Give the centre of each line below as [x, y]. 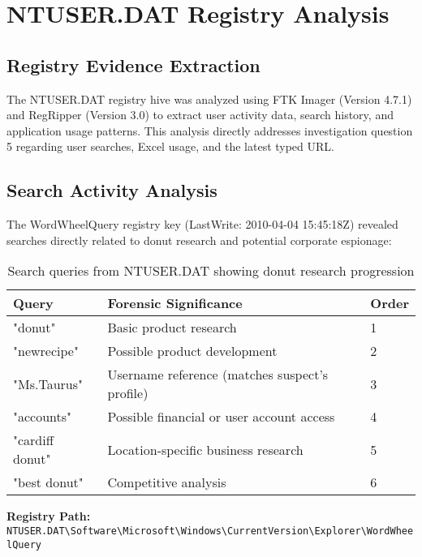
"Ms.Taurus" [48, 383]
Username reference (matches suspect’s [218, 375]
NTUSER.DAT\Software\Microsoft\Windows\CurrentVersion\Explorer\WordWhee [210, 531]
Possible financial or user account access [221, 417]
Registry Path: [49, 516]
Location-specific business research [205, 449]
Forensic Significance [175, 303]
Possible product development [192, 351]
